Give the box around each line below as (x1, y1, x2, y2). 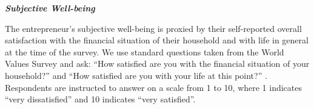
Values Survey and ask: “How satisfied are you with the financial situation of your (5, 57, 310, 70)
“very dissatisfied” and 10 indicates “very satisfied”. (5, 93, 196, 105)
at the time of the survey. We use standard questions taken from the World (5, 45, 284, 58)
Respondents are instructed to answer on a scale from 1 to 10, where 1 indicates (5, 81, 302, 93)
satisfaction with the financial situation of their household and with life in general (5, 34, 309, 46)
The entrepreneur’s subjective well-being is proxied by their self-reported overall (5, 22, 302, 34)
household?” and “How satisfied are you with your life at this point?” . (5, 69, 267, 81)
